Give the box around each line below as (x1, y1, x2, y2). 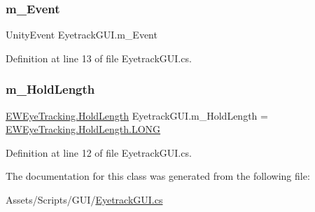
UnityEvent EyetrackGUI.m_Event (6, 27, 157, 42)
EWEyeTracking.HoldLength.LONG (6, 122, 161, 136)
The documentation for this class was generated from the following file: (6, 169, 310, 183)
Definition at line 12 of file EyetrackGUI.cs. (6, 145, 192, 160)
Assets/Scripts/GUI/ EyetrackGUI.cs (6, 192, 163, 206)
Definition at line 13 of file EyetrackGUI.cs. (6, 50, 192, 65)
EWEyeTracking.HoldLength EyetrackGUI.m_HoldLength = (6, 108, 268, 122)
